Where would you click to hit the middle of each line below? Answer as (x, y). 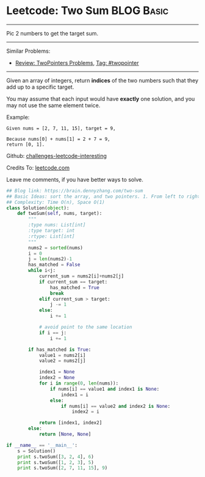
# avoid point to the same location (85, 327)
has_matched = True (74, 287)
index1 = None (57, 372)
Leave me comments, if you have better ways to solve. (75, 179)
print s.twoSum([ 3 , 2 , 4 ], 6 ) (56, 457)
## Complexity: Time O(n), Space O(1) (56, 202)
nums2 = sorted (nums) (56, 248)
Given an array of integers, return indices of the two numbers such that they (103, 80)
